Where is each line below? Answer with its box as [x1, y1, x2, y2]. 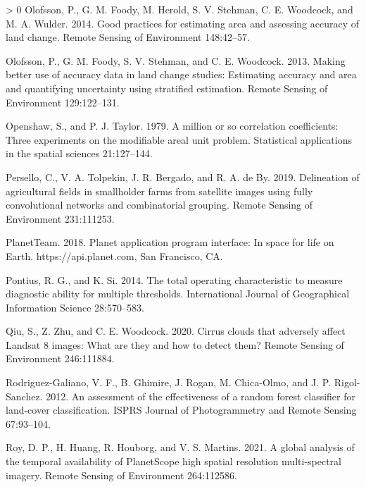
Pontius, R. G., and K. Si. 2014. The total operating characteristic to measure [6, 272, 343, 287]
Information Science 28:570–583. [6, 300, 144, 314]
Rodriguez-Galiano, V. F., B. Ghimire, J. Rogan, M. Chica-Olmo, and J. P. [6, 375, 332, 390]
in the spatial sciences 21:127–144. [6, 146, 153, 161]
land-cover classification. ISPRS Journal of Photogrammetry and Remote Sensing [6, 402, 357, 417]
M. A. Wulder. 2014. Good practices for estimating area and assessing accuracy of [6, 16, 360, 30]
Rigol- [334, 375, 360, 390]
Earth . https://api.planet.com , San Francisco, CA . [6, 248, 223, 263]
